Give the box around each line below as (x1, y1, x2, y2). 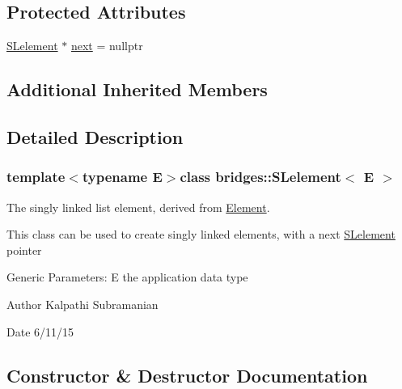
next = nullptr (70, 37, 143, 54)
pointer (6, 241, 42, 258)
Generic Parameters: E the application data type (6, 268, 248, 285)
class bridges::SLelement (180, 167, 341, 187)
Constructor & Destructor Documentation (6, 362, 368, 387)
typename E (82, 167, 163, 187)
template (6, 167, 66, 187)
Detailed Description (6, 124, 184, 149)
